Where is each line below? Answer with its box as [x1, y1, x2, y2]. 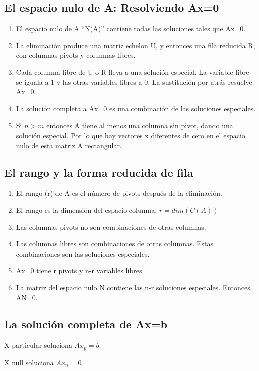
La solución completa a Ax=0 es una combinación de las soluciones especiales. [16, 103, 256, 113]
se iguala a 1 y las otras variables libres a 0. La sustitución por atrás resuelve [16, 76, 252, 87]
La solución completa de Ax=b [4, 316, 168, 332]
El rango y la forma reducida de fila [4, 164, 193, 180]
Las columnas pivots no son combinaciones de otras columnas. [16, 221, 206, 232]
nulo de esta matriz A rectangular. [16, 140, 122, 150]
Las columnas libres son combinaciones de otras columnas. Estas [16, 238, 214, 249]
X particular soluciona [4, 340, 72, 350]
